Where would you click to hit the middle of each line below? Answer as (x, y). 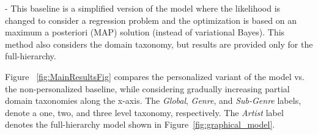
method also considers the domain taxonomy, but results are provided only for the (159, 44)
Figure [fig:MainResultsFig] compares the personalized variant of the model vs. (155, 76)
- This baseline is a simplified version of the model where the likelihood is (143, 8)
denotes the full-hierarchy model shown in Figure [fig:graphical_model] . (140, 124)
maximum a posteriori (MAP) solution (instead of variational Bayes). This (145, 32)
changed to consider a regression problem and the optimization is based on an (151, 20)
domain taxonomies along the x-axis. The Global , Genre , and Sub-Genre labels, (153, 100)
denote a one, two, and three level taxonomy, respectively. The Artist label (144, 112)
